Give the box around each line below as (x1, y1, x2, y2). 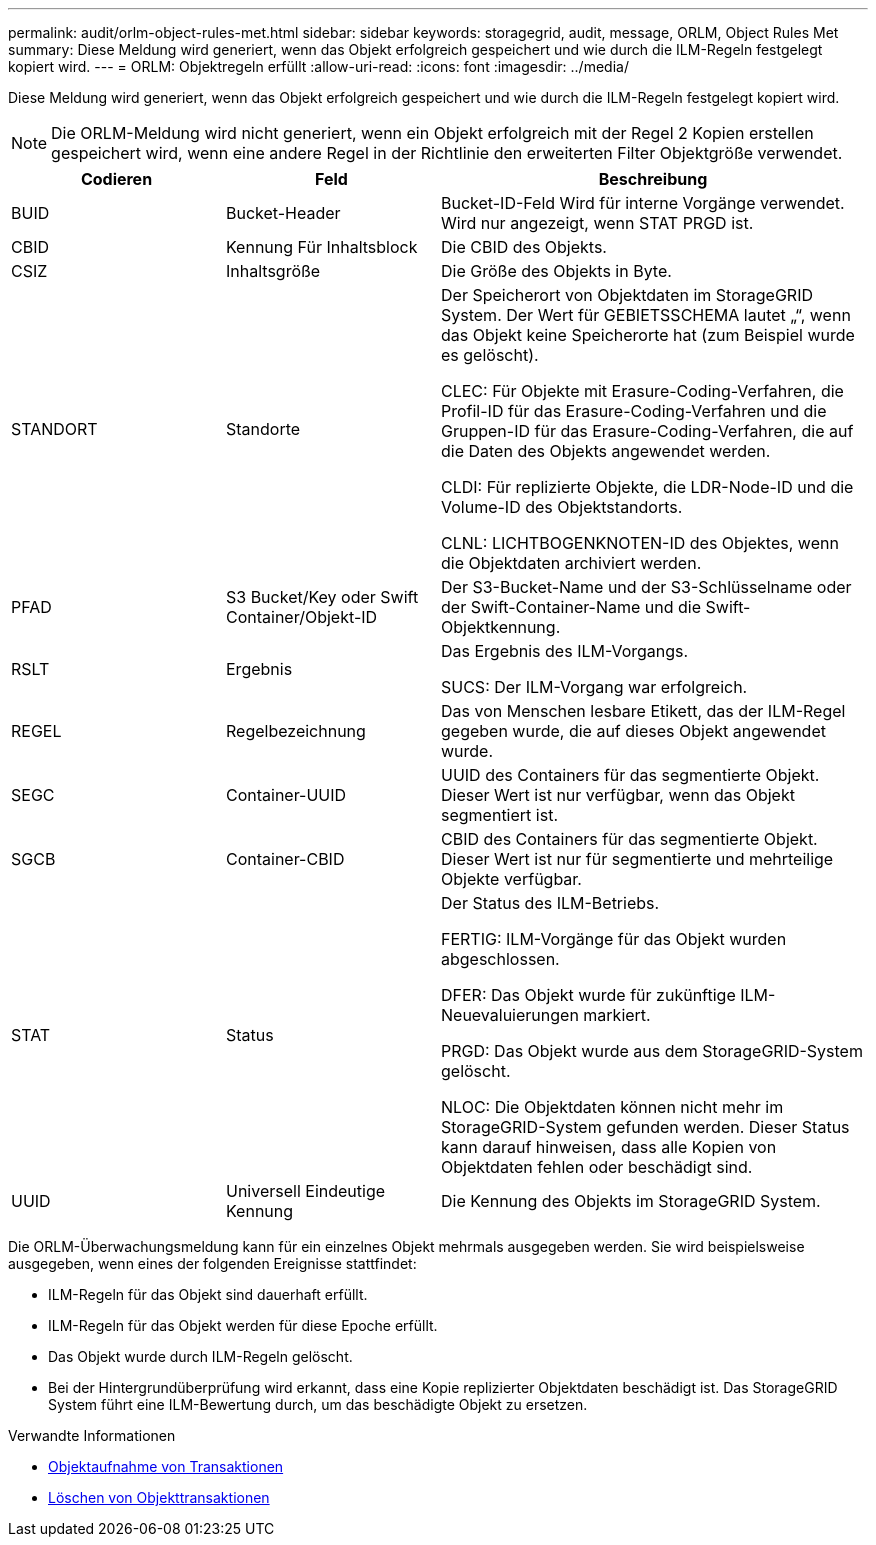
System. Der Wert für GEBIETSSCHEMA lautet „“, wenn (441, 305, 851, 325)
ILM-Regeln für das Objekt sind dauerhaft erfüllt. (48, 1286, 368, 1303)
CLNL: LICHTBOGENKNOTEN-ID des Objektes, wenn (441, 533, 839, 553)
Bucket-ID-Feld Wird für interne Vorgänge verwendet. (441, 193, 845, 213)
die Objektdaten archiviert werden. (441, 553, 702, 573)
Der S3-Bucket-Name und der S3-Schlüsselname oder (441, 577, 852, 597)
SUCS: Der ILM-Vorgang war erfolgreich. (441, 677, 748, 697)
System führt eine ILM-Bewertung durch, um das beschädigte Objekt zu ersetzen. (48, 1396, 588, 1413)
